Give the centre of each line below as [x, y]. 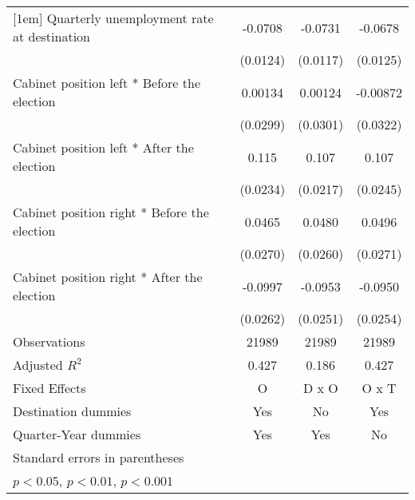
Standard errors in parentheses [99, 457]
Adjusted [38, 365]
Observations [49, 341]
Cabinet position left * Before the [107, 83]
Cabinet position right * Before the [111, 212]
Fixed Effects [49, 388]
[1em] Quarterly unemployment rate [113, 18]
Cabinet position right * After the [108, 277]
